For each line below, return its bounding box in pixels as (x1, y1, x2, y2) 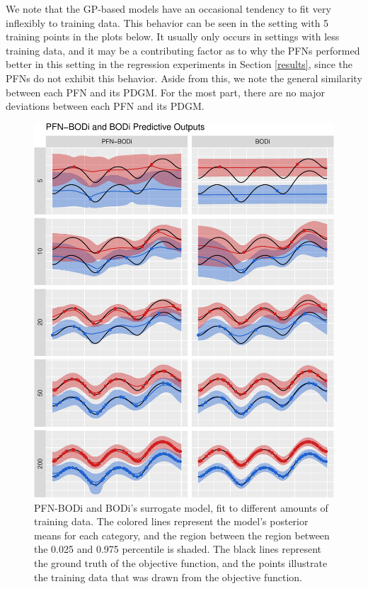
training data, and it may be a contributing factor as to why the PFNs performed (6, 43, 360, 57)
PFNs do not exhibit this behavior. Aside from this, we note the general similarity (6, 70, 362, 85)
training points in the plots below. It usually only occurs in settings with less (6, 29, 340, 44)
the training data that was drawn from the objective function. (34, 569, 303, 584)
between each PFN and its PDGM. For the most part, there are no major (6, 84, 325, 99)
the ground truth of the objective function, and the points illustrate (34, 555, 328, 570)
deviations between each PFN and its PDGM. (6, 99, 205, 113)
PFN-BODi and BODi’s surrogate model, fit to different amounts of (34, 500, 328, 515)
